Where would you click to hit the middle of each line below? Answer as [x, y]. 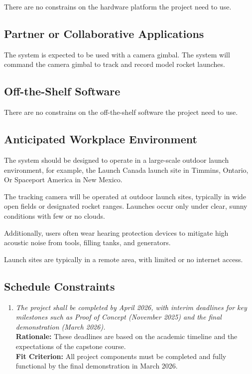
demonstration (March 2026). [61, 326]
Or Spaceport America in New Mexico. [63, 180]
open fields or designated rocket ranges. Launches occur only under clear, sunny [126, 206]
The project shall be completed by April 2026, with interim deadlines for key [131, 307]
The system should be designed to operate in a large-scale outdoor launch [117, 160]
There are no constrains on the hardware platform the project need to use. [118, 6]
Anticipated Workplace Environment [101, 139]
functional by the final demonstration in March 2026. [97, 366]
